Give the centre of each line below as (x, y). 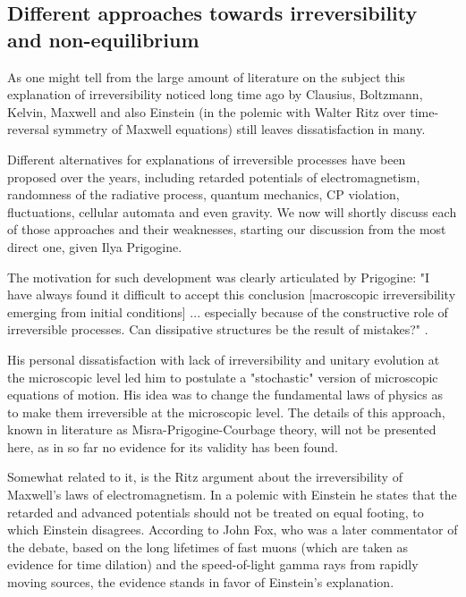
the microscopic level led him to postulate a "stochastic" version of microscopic (223, 377)
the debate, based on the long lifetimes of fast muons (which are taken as (208, 547)
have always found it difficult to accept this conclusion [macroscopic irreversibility (232, 294)
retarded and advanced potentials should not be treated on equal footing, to (216, 512)
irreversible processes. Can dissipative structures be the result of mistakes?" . (218, 329)
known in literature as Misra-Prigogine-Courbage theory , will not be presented (222, 429)
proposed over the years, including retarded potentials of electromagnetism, (214, 177)
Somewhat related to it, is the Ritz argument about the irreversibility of (205, 477)
